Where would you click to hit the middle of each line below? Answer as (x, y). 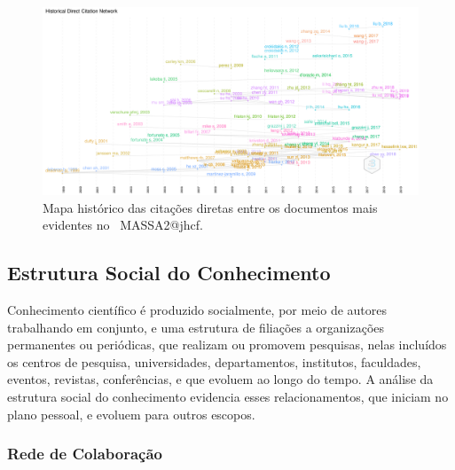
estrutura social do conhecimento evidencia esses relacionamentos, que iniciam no (228, 396)
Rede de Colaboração (85, 454)
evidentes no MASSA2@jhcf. (123, 225)
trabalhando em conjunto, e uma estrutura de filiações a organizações (196, 327)
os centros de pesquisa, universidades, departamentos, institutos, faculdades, (214, 361)
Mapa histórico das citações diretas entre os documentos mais (210, 207)
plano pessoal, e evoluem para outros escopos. (131, 414)
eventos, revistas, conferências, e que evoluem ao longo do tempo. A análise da (220, 379)
